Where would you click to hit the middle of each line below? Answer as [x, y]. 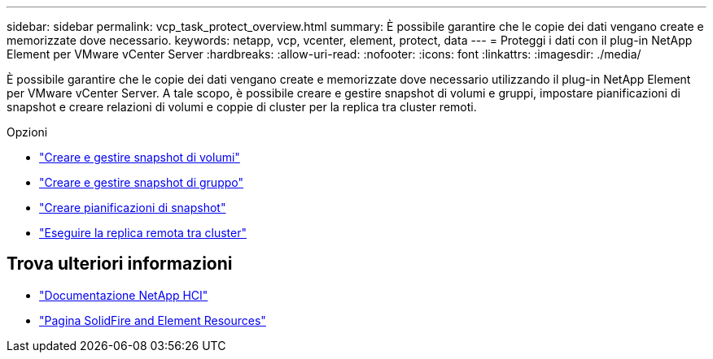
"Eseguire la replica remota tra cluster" [143, 233]
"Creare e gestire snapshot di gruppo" [141, 182]
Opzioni [27, 132]
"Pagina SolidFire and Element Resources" [153, 320]
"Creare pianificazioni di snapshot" [133, 208]
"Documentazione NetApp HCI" [124, 295]
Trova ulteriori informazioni [120, 264]
